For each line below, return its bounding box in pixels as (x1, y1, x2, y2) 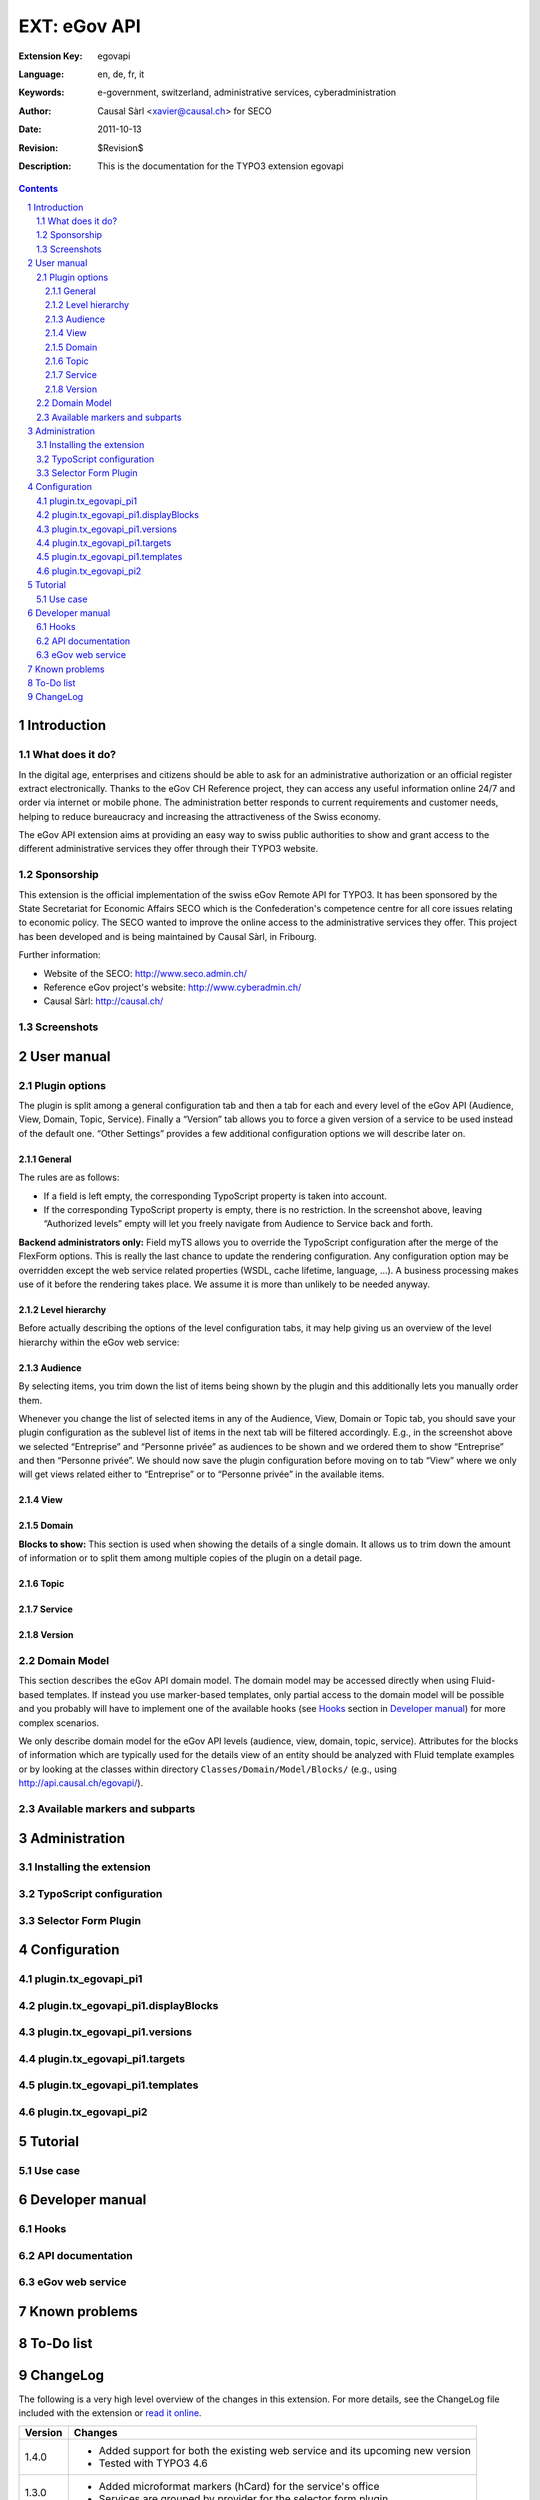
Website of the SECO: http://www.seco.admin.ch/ (43, 967, 248, 979)
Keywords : (18, 86, 65, 99)
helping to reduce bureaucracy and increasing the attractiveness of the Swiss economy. (18, 810, 382, 822)
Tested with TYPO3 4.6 (98, 2456, 209, 2470)
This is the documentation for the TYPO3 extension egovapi (97, 160, 344, 172)
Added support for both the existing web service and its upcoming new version (98, 2443, 472, 2457)
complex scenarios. (18, 1716, 100, 1729)
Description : (18, 160, 72, 172)
